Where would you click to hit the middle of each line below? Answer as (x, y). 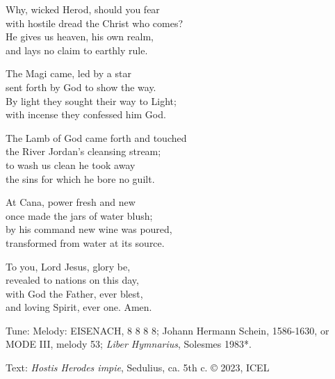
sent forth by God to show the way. (81, 87)
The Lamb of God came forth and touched (96, 137)
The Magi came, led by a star (68, 73)
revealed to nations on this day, (72, 280)
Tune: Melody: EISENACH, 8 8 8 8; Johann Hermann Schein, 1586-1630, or (167, 330)
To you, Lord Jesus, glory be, (68, 266)
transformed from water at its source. (85, 242)
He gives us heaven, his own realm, (80, 37)
